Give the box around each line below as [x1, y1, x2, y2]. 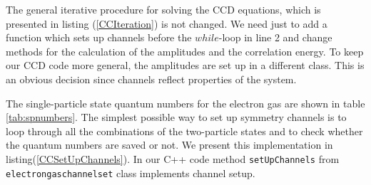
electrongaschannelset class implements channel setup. [6, 165, 255, 180]
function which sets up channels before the [6, 30, 192, 45]
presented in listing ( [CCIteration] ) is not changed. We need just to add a [6, 16, 327, 31]
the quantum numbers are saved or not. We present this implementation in [6, 137, 333, 152]
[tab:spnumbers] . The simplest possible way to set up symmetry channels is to [6, 110, 347, 125]
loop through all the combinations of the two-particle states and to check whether [6, 123, 363, 138]
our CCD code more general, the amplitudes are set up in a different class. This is [6, 58, 365, 73]
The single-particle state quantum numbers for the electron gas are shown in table [6, 95, 365, 110]
